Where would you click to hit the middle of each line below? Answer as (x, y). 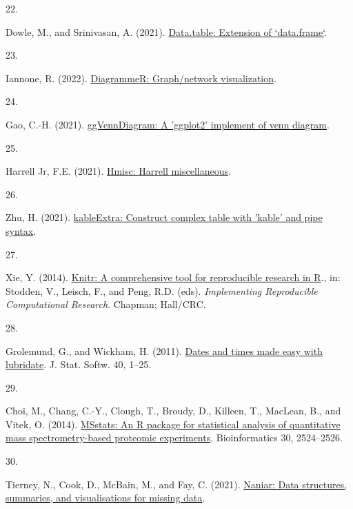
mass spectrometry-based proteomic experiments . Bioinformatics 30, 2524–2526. (174, 438)
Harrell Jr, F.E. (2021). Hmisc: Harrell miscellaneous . (118, 171)
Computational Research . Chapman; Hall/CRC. (106, 304)
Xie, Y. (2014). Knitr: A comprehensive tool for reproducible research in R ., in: (173, 277)
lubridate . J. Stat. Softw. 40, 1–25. (79, 364)
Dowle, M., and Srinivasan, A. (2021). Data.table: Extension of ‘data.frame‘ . (167, 31)
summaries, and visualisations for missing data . (105, 498)
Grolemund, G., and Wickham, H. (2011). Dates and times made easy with (164, 350)
